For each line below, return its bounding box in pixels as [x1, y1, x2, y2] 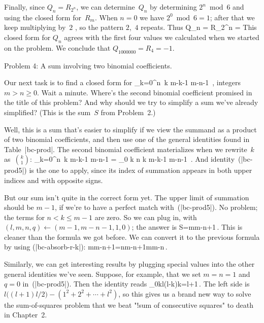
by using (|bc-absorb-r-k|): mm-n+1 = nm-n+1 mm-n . [4, 241, 168, 252]
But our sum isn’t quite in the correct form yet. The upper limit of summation [4, 192, 249, 202]
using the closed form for [4, 12, 81, 22]
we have [140, 12, 164, 22]
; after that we [210, 12, 255, 22]
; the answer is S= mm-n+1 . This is [131, 222, 243, 232]
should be [4, 202, 34, 212]
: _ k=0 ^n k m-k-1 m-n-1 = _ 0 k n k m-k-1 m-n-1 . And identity [30, 154, 235, 164]
